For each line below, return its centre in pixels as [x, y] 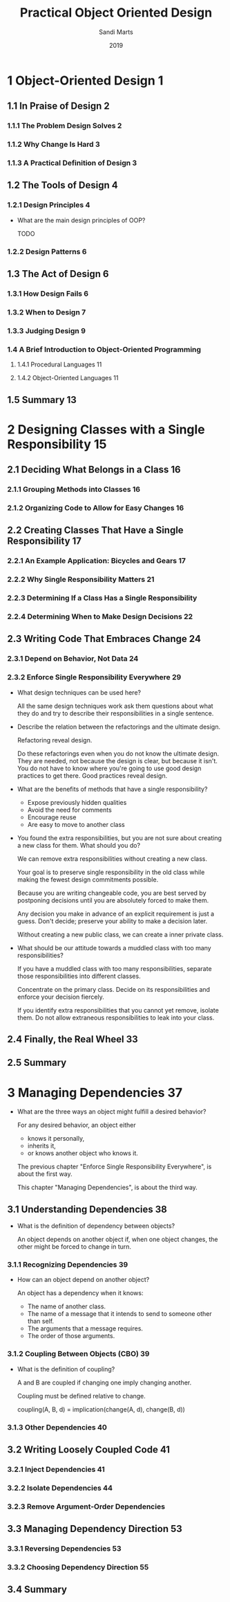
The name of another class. [66, 1306]
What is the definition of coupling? [66, 1369]
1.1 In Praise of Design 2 [59, 106]
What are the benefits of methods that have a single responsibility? [112, 789]
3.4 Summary [37, 1590]
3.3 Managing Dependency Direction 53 [95, 1529]
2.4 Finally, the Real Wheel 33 [73, 1039]
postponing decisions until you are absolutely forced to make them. [113, 900]
